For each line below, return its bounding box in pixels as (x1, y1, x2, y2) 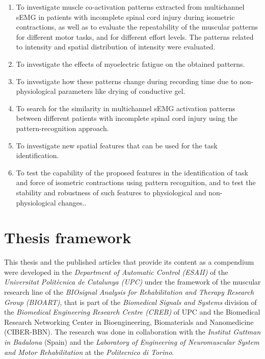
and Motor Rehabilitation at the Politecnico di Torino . (4, 346, 174, 357)
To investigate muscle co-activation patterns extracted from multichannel (16, 2, 245, 12)
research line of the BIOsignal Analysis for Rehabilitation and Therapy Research (4, 287, 254, 297)
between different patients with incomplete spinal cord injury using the (16, 113, 238, 123)
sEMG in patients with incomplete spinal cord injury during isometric (16, 11, 235, 22)
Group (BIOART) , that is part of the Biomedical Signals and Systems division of (4, 296, 257, 307)
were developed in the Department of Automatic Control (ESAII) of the (4, 266, 228, 277)
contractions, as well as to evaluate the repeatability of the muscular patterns (16, 21, 258, 32)
